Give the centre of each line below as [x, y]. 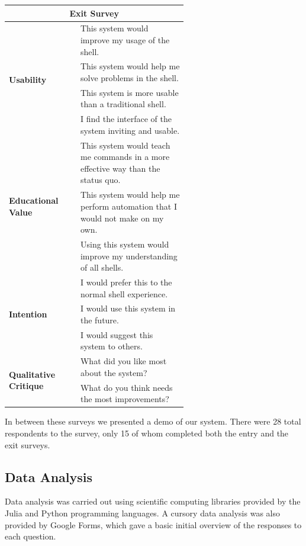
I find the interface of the [126, 119]
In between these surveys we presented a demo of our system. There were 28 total [153, 421]
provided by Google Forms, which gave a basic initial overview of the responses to [153, 524]
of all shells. [102, 267]
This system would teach [125, 145]
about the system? [114, 372]
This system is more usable [129, 92]
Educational [34, 200]
